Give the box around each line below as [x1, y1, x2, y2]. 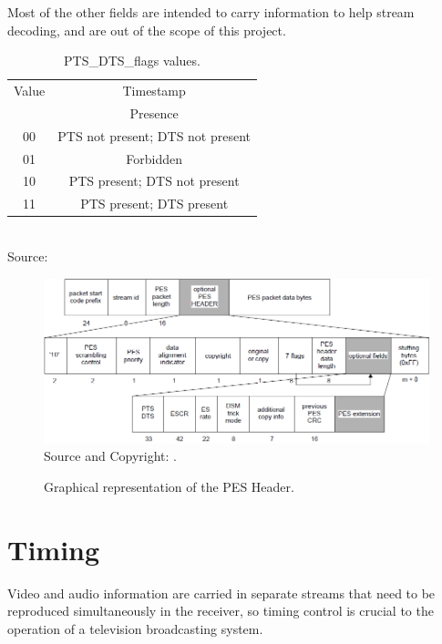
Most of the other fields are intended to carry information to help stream [7, 3, 415, 21]
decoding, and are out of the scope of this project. [7, 20, 286, 39]
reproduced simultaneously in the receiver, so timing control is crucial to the [7, 601, 434, 620]
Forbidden [126, 148, 182, 168]
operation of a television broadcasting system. [7, 618, 263, 638]
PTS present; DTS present [80, 194, 229, 213]
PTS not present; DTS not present [57, 126, 252, 145]
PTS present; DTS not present [68, 171, 240, 190]
